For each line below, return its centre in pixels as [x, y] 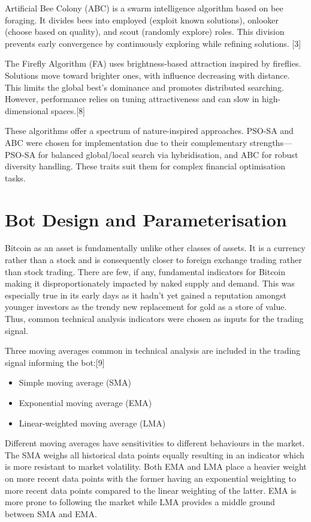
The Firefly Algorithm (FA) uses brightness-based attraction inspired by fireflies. [153, 63]
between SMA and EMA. [51, 513]
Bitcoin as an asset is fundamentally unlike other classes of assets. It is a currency [155, 248]
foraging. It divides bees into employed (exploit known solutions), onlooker [142, 20]
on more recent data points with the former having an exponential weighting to [150, 478]
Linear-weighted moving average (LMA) [92, 423]
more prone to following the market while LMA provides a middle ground [140, 502]
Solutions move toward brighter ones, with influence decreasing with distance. [147, 75]
